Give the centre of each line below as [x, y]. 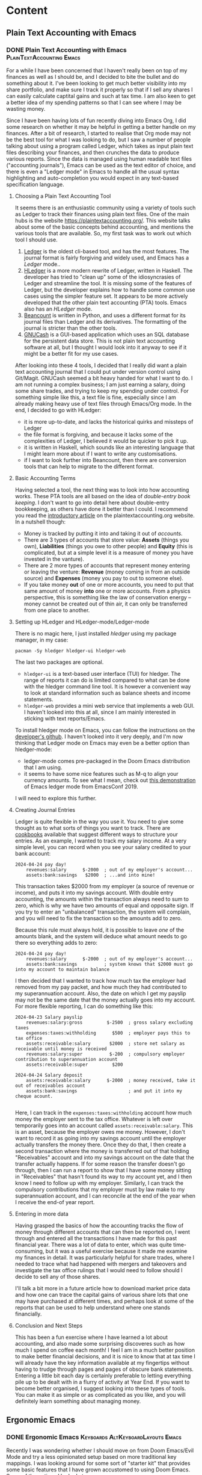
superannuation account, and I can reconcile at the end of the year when [105, 1196]
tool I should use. [36, 240]
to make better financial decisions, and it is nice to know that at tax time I [105, 1356]
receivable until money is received [61, 1049]
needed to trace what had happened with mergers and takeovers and [101, 1264]
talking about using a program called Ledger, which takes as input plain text [100, 146]
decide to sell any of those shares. [57, 1276]
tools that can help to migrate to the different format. [89, 466]
